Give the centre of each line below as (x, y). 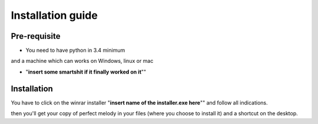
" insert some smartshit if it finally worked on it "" (86, 72)
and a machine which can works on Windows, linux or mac (82, 61)
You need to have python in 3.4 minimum (75, 51)
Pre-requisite (36, 36)
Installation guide (54, 15)
